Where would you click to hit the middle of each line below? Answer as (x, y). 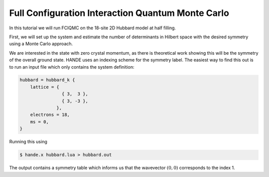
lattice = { (45, 87)
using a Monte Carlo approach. (41, 44)
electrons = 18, (50, 115)
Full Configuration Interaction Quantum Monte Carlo (119, 13)
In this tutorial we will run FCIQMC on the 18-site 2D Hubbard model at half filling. (93, 28)
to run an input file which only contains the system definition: (72, 67)
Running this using (28, 142)
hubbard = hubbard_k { (47, 80)
